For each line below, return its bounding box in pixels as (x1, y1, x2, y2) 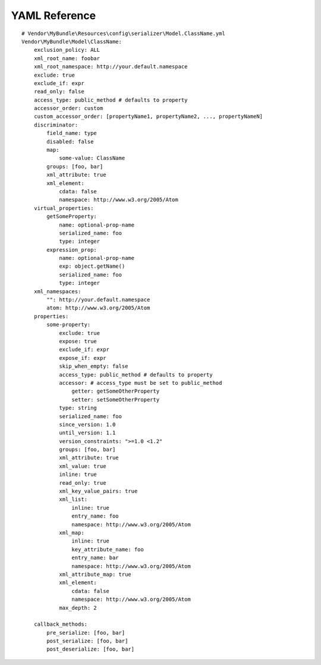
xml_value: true (59, 463, 106, 469)
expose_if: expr (59, 355, 106, 361)
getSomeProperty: (46, 213, 97, 220)
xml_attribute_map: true (59, 571, 132, 578)
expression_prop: (46, 246, 97, 253)
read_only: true (59, 479, 106, 486)
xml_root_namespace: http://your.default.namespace (33, 63, 188, 70)
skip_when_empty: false (59, 363, 128, 370)
